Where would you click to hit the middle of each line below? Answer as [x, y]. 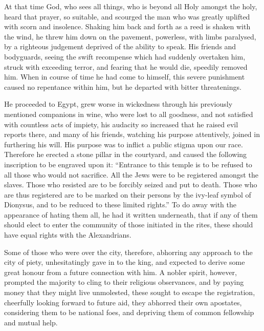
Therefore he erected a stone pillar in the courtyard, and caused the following [126, 154]
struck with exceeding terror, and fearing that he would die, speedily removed [126, 66]
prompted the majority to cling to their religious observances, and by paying [124, 282]
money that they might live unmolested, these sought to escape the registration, [130, 292]
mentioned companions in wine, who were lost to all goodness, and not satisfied [129, 114]
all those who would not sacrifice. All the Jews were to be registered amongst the [131, 174]
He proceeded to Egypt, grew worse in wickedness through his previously [118, 104]
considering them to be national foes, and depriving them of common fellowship [129, 312]
